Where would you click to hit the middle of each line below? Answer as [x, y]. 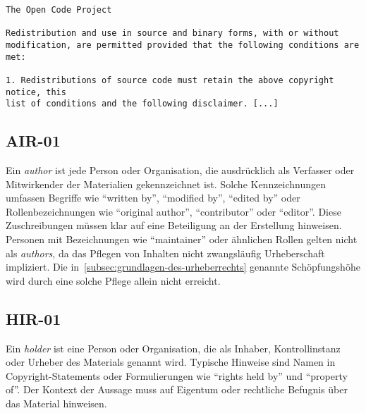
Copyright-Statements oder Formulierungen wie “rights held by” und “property [177, 375]
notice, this [36, 92]
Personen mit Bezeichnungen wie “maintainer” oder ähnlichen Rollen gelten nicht [182, 239]
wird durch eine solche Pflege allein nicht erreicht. [113, 280]
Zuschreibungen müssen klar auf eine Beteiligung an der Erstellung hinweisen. [174, 225]
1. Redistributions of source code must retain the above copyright [170, 80]
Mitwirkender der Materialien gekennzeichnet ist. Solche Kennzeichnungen [166, 184]
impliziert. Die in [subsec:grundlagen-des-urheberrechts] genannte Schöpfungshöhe [183, 267]
